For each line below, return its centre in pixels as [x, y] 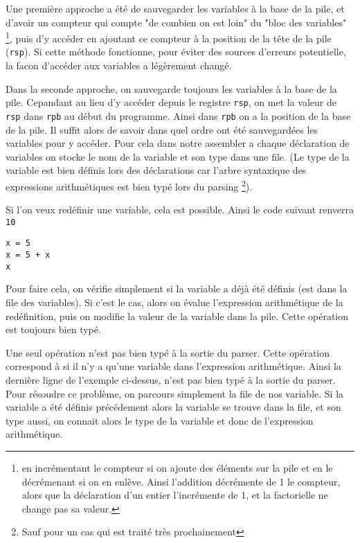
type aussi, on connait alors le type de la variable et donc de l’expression [160, 420]
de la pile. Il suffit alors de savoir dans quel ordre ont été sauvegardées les [162, 129]
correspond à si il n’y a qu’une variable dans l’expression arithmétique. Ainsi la [173, 366]
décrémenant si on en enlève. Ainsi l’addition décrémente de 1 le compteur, [181, 481]
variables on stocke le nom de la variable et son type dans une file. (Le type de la [178, 156]
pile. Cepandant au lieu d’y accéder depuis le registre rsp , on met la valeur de [171, 102]
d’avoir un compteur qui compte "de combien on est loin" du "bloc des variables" [176, 22]
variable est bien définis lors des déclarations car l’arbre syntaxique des [156, 170]
